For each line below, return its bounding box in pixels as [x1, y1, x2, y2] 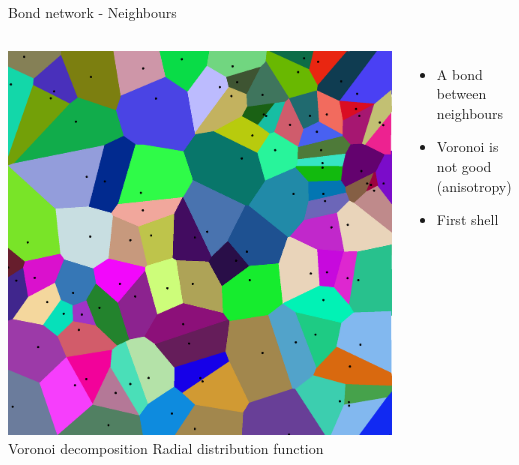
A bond [436, 63, 483, 84]
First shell [436, 209, 499, 230]
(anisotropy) [436, 175, 512, 196]
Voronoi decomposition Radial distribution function [8, 438, 324, 459]
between [436, 83, 487, 104]
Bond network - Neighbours [8, 2, 177, 22]
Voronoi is [436, 136, 499, 157]
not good [436, 155, 492, 176]
